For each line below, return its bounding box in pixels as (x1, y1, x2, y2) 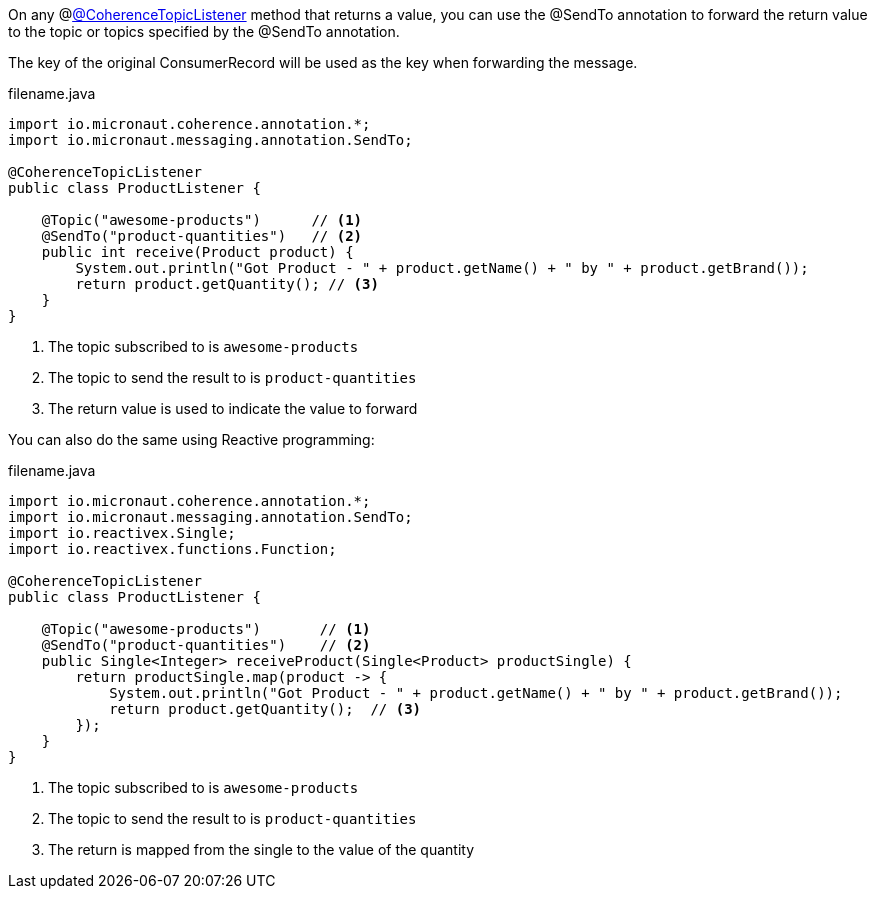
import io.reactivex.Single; (8, 525, 236, 541)
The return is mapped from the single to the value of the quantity (48, 841, 475, 858)
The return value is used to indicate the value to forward (48, 400, 418, 417)
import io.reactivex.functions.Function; (8, 541, 337, 557)
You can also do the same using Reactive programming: (8, 431, 375, 448)
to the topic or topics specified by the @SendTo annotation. (8, 23, 400, 40)
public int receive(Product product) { (41, 244, 354, 260)
